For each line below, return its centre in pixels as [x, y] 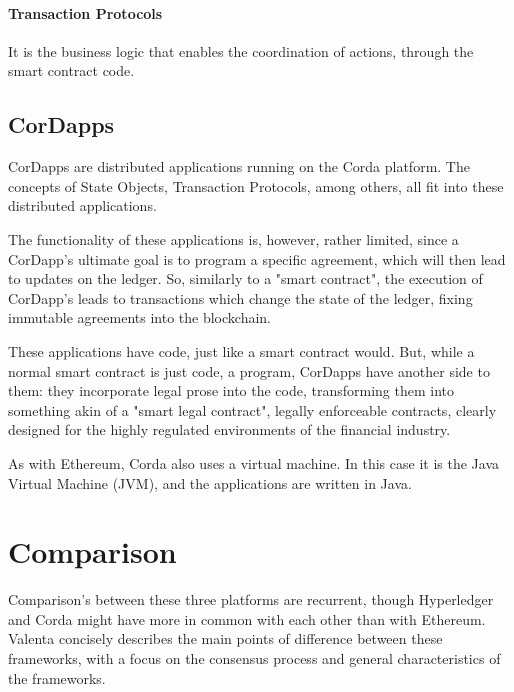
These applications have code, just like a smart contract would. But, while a [241, 350]
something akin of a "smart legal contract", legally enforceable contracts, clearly [252, 409]
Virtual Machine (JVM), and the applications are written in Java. [210, 482]
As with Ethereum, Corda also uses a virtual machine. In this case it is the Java [253, 462]
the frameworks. [57, 677]
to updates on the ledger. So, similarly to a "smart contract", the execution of [245, 278]
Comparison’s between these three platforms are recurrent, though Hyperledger [251, 599]
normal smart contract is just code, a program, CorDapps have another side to [249, 370]
